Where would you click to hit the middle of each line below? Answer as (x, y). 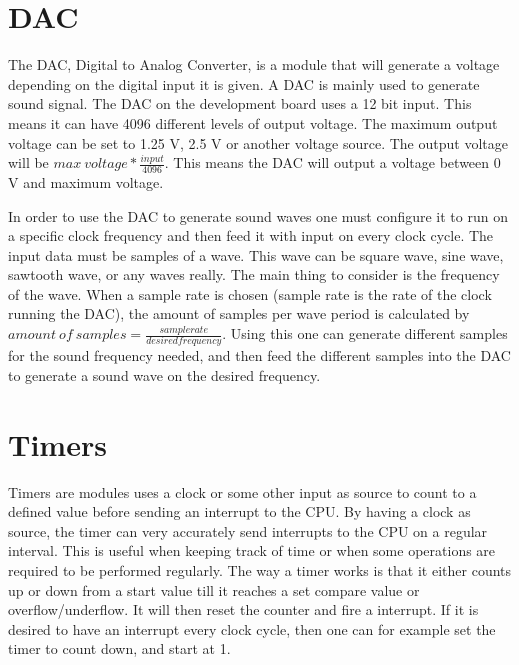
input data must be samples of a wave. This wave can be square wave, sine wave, (256, 254)
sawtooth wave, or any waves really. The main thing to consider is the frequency (254, 274)
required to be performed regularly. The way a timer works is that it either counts (260, 570)
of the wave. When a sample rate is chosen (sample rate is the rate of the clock (250, 293)
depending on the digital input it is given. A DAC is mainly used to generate (244, 83)
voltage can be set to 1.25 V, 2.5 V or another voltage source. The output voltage (258, 142)
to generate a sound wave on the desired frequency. (164, 374)
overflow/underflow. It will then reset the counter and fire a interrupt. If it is (243, 609)
